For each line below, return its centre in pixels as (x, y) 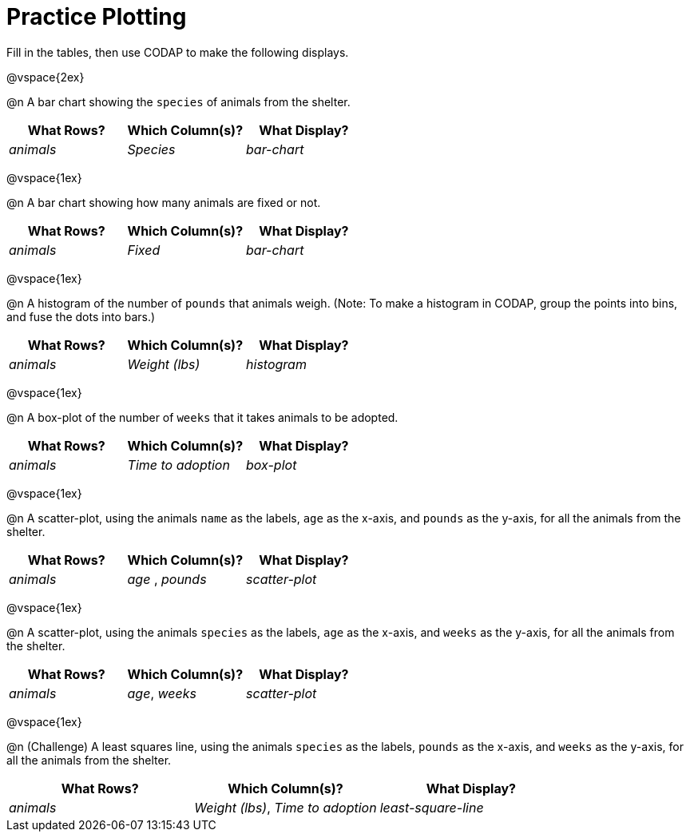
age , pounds (167, 579)
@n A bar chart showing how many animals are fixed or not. (164, 202)
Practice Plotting (97, 17)
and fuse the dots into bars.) (81, 316)
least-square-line (432, 807)
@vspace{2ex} (46, 77)
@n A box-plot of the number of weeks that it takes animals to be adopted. (202, 417)
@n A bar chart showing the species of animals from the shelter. (178, 101)
